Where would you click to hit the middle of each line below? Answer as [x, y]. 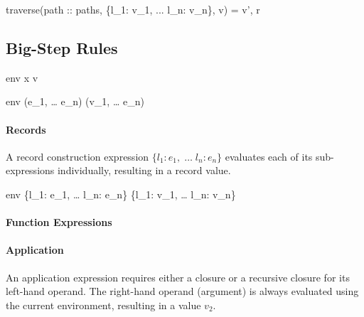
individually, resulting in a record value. [144, 170]
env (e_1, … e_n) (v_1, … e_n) [75, 101]
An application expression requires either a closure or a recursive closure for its [178, 277]
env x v [22, 77]
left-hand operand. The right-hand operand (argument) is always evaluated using [182, 291]
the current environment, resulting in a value [103, 305]
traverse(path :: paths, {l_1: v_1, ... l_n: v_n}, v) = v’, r [133, 9]
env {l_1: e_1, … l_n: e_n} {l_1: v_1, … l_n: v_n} [121, 194]
